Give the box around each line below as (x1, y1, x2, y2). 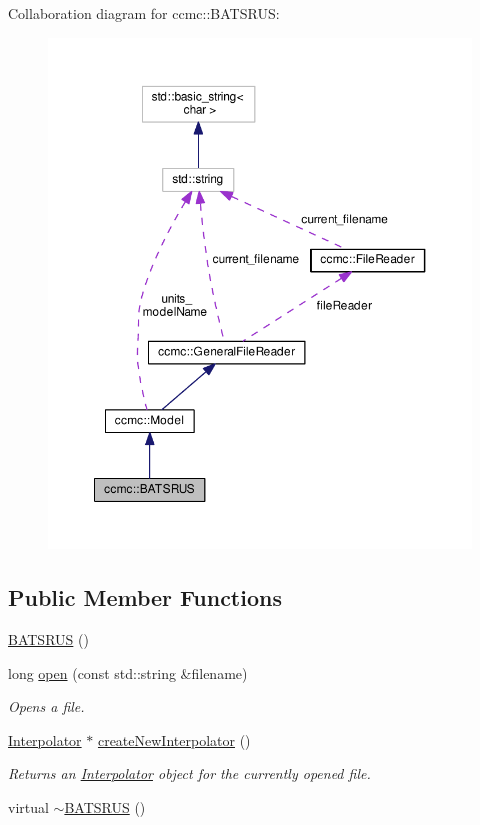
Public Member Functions (8, 582, 282, 613)
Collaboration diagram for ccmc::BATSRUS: (8, 3, 280, 23)
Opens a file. (8, 696, 85, 717)
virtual (8, 796, 49, 817)
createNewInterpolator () (97, 729, 251, 750)
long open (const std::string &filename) (8, 662, 248, 683)
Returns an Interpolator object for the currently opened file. (8, 763, 371, 784)
